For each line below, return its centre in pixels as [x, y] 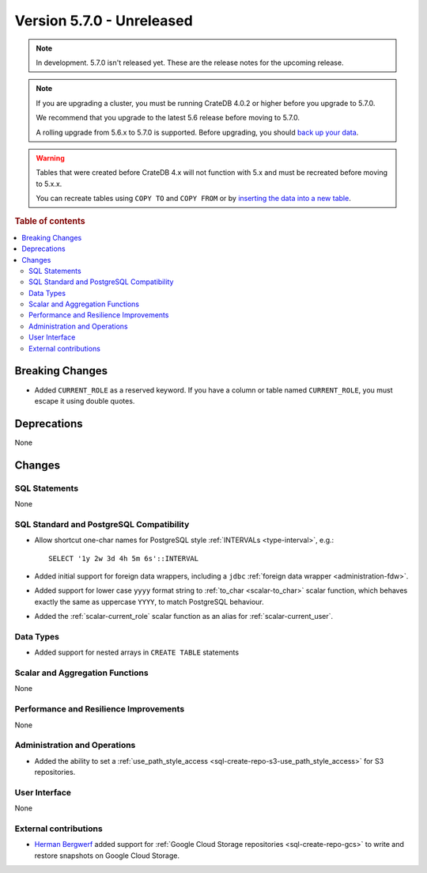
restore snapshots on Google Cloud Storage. [107, 856]
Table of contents [50, 222]
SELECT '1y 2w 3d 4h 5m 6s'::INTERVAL [124, 558]
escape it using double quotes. [85, 400]
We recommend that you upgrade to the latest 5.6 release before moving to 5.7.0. [168, 118]
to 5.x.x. [49, 184]
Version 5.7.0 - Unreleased [104, 21]
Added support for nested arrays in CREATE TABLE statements [137, 652]
